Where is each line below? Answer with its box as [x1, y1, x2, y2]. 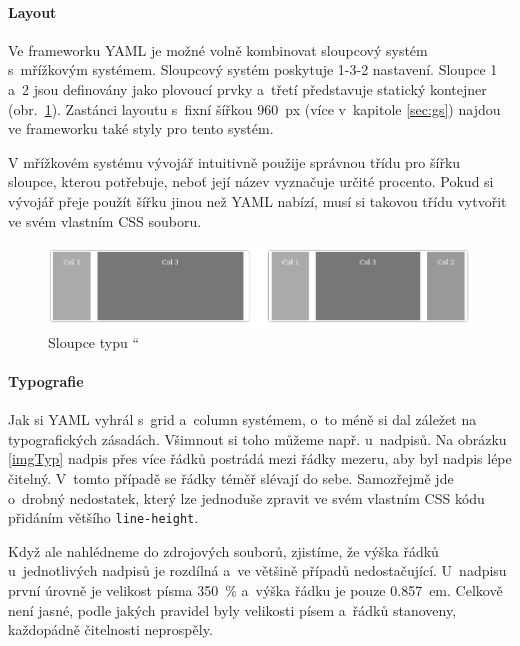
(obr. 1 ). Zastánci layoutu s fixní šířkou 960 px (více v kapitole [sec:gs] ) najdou [8, 98, 501, 119]
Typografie [8, 371, 84, 392]
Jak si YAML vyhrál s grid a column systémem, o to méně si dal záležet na [8, 409, 477, 430]
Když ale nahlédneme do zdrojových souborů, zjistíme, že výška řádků [8, 540, 439, 561]
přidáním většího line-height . [8, 507, 199, 528]
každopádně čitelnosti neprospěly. [8, 619, 213, 640]
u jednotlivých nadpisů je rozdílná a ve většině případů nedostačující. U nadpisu [8, 560, 507, 581]
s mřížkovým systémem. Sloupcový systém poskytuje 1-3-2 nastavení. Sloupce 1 [8, 59, 498, 80]
